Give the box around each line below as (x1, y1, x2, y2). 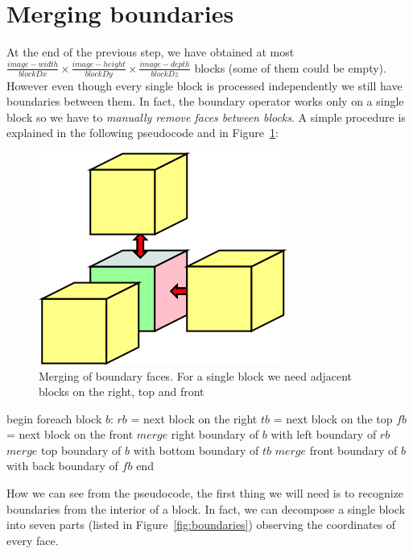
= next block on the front (6, 426, 134, 443)
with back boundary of (6, 457, 118, 474)
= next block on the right (130, 410, 258, 427)
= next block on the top (273, 410, 393, 427)
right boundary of (171, 426, 259, 443)
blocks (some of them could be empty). (194, 59, 386, 76)
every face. (6, 531, 59, 548)
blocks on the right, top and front (39, 383, 204, 400)
